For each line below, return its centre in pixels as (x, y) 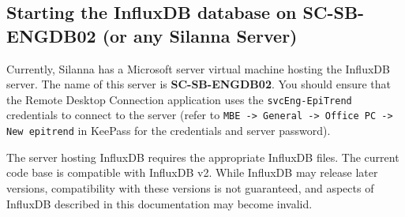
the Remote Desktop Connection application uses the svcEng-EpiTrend (179, 99)
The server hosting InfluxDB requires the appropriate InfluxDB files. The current (203, 157)
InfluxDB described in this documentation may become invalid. (159, 203)
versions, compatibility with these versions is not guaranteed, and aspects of (190, 187)
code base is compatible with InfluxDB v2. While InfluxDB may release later (192, 172)
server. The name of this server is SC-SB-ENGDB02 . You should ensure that (199, 84)
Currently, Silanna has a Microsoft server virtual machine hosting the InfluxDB (198, 68)
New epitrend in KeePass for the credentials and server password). (169, 131)
